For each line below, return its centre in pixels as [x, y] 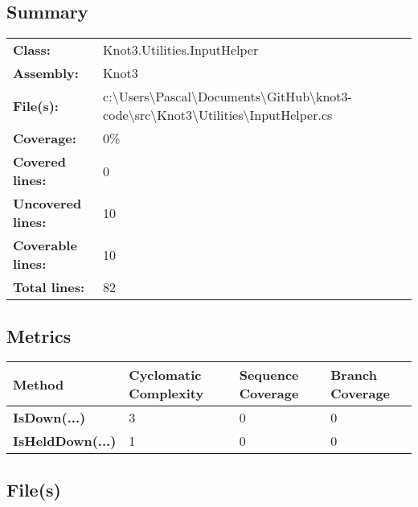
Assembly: [46, 73]
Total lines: [49, 287]
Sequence [269, 375]
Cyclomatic [165, 375]
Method [39, 384]
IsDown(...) [49, 418]
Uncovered [47, 204]
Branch [354, 375]
